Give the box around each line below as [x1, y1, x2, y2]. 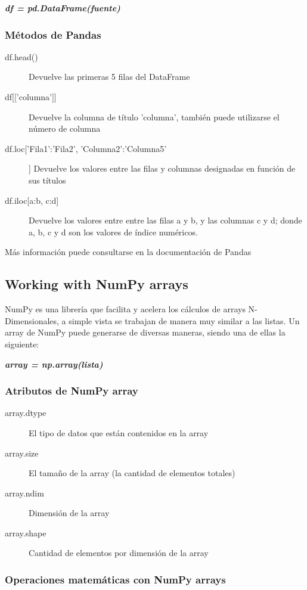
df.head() [5, 50, 38, 63]
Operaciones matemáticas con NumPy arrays [5, 572, 226, 586]
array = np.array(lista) [5, 358, 103, 370]
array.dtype [5, 406, 46, 419]
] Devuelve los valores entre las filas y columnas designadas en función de [29, 162, 296, 175]
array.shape [5, 526, 46, 539]
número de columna [29, 122, 101, 135]
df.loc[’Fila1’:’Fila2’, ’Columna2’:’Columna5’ [5, 142, 167, 154]
